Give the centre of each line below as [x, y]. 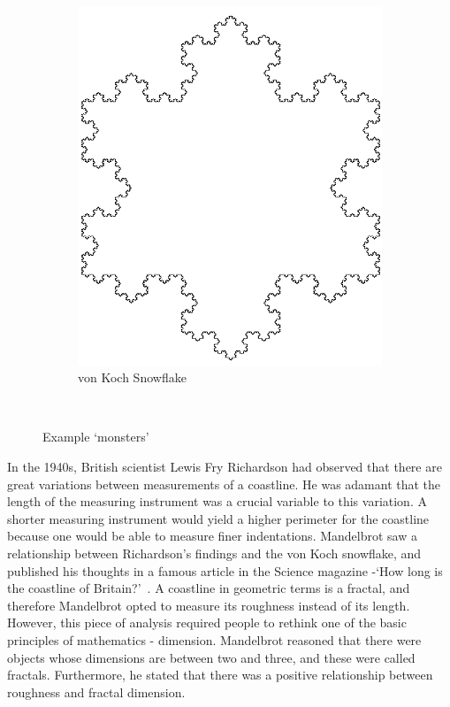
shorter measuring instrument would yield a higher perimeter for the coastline [218, 518]
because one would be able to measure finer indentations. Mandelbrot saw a [212, 536]
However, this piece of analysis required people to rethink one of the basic [207, 622]
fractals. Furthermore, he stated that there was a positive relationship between [220, 675]
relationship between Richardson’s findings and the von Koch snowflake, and [214, 553]
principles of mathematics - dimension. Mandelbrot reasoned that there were [214, 640]
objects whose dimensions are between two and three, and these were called [211, 657]
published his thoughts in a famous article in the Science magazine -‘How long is [225, 570]
